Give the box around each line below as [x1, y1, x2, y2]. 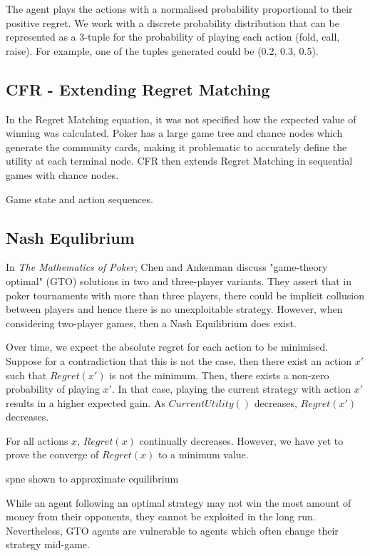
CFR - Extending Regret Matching [6, 78, 270, 100]
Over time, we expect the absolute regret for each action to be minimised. [6, 339, 329, 354]
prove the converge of [6, 447, 99, 462]
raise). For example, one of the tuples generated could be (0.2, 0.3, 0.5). [6, 43, 319, 58]
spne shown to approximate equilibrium [6, 471, 179, 486]
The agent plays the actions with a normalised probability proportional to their [6, 1, 353, 16]
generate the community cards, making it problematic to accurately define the [6, 139, 347, 154]
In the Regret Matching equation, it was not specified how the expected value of [6, 111, 356, 126]
